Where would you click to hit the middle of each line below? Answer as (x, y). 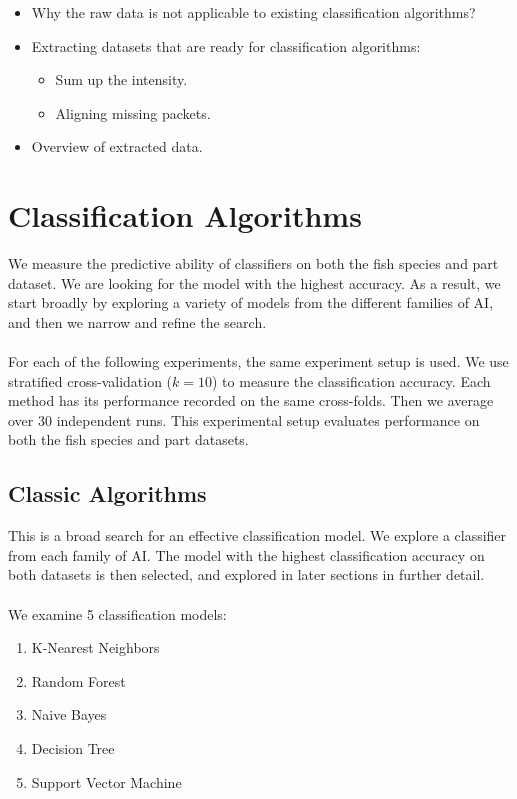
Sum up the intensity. (121, 79)
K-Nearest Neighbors (95, 647)
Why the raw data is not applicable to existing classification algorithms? (253, 12)
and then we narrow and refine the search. (137, 321)
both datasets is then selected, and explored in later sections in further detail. (246, 574)
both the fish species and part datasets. (128, 439)
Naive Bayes (69, 714)
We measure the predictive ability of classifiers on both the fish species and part (253, 263)
